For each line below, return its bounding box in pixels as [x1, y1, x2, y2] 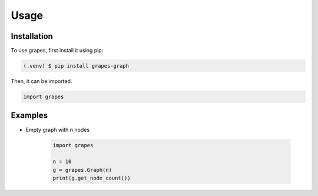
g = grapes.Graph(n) [52, 167, 112, 173]
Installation [11, 31, 53, 41]
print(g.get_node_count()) [52, 175, 131, 182]
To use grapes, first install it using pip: [11, 47, 104, 54]
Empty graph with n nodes [25, 126, 90, 133]
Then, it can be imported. [11, 78, 72, 85]
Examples [11, 111, 48, 121]
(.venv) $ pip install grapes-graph [23, 62, 130, 69]
